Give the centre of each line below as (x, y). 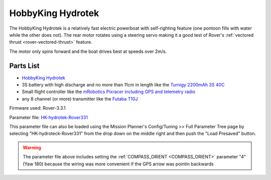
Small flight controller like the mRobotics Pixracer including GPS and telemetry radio (109, 92)
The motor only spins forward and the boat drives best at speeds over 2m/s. (88, 51)
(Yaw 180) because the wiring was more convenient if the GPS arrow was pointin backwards (118, 164)
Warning (32, 147)
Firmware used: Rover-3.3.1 (37, 108)
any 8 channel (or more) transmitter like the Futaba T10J (80, 99)
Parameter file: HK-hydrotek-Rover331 (48, 117)
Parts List (24, 66)
